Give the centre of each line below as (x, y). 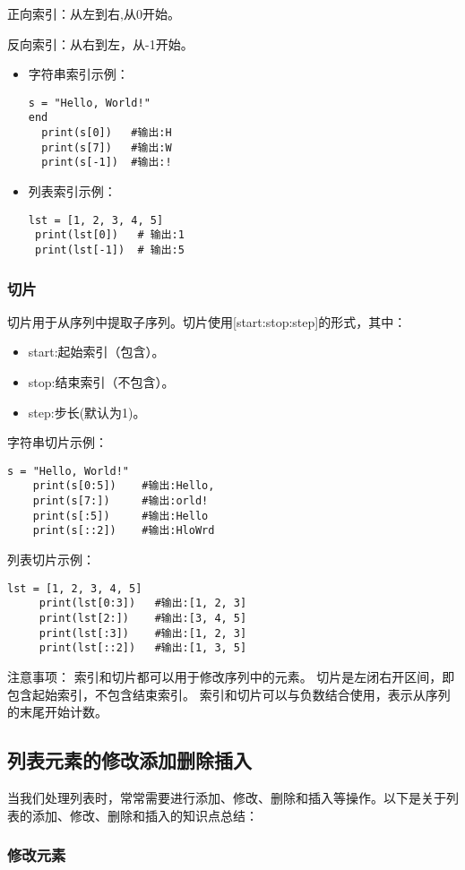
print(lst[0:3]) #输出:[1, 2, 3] (143, 603)
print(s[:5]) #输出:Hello (121, 516)
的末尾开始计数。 (57, 712)
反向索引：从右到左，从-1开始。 (100, 43)
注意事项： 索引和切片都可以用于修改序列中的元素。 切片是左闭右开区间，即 (231, 676)
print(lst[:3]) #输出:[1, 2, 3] (143, 633)
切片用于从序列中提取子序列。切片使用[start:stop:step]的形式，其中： (207, 321)
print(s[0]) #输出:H (107, 133)
